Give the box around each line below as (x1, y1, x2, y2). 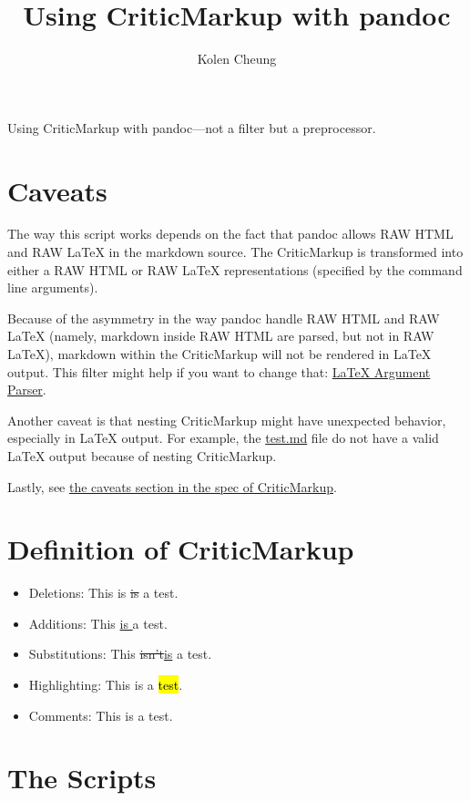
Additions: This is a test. (28, 613, 168, 632)
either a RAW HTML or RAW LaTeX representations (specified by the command (7, 260, 463, 279)
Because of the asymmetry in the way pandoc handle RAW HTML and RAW (7, 308, 440, 327)
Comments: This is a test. (28, 705, 173, 724)
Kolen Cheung (197, 49, 277, 68)
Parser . (7, 380, 46, 399)
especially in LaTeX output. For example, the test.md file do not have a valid (7, 428, 439, 447)
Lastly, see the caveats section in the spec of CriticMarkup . (7, 477, 337, 496)
